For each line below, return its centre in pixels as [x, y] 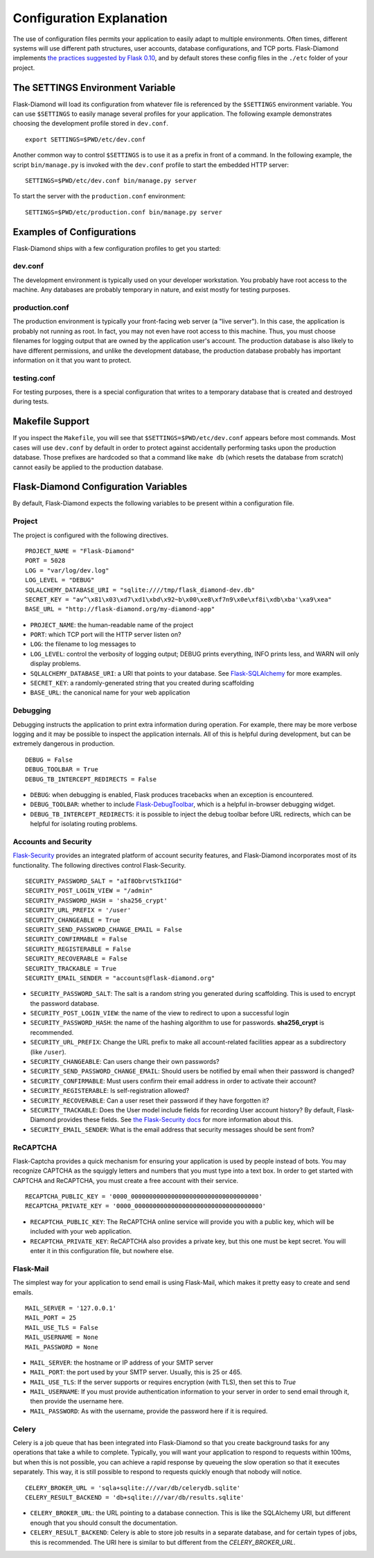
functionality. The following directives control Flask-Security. [99, 865]
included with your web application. [81, 1232]
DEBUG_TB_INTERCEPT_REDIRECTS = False [91, 779]
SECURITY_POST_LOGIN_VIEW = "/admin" [89, 891]
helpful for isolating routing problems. [84, 824]
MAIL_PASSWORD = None [62, 1347]
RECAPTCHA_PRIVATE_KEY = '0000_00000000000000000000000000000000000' [146, 1206]
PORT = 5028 [45, 561]
